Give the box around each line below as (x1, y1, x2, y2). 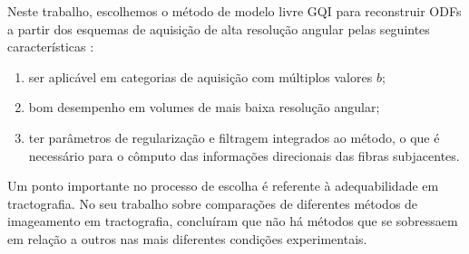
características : (7, 37, 94, 56)
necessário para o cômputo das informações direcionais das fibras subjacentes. (28, 146, 460, 165)
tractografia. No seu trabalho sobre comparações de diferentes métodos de (7, 193, 418, 212)
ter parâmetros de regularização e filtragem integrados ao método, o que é (28, 127, 440, 146)
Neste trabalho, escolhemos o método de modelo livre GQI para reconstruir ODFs (7, 2, 462, 20)
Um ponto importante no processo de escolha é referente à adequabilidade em (7, 176, 439, 195)
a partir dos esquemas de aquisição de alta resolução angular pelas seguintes (7, 19, 430, 38)
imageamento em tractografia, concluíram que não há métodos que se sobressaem (7, 212, 458, 230)
